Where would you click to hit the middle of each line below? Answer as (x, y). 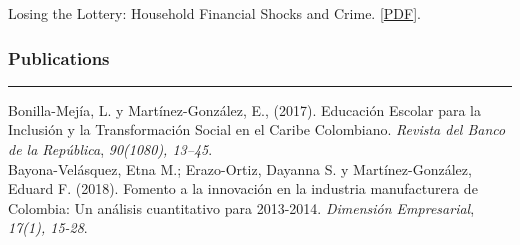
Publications (59, 57)
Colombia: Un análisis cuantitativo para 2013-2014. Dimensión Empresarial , (241, 207)
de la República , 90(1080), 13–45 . (110, 149)
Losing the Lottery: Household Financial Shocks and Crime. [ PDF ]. (214, 13)
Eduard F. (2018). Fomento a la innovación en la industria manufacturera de (243, 188)
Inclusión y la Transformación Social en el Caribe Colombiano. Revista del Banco (257, 129)
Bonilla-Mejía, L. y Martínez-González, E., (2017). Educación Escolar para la (245, 109)
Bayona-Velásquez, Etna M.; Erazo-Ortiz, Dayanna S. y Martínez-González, (240, 168)
